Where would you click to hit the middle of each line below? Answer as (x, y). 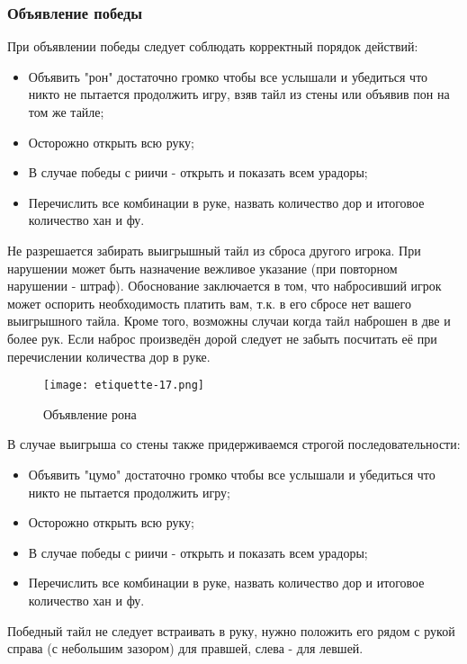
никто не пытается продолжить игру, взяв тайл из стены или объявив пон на (239, 94)
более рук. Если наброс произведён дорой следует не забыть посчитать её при (222, 338)
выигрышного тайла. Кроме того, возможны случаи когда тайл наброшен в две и (229, 321)
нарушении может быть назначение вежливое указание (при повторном (202, 268)
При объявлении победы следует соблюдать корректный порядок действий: (213, 46)
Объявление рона (90, 413)
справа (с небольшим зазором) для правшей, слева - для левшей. (185, 648)
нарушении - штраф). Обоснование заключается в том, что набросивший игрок (225, 286)
